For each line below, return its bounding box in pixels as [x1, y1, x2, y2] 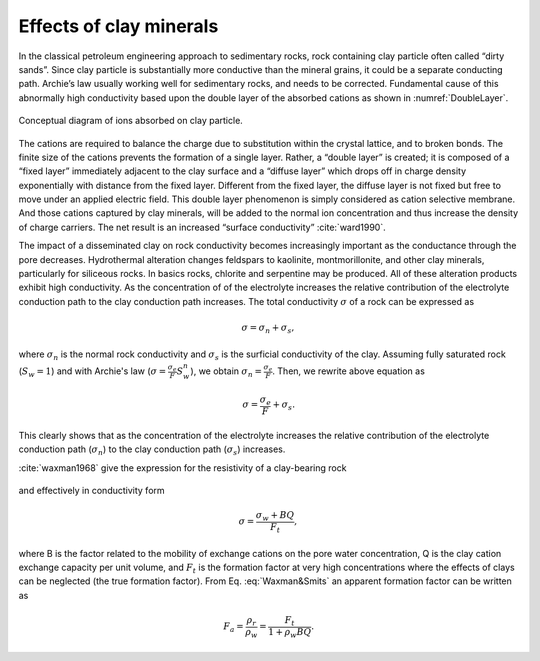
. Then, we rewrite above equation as [271, 365, 425, 377]
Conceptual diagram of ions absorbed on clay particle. [18, 115, 244, 127]
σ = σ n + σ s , [241, 321, 295, 335]
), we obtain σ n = [190, 365, 262, 379]
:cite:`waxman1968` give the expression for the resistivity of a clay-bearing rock [18, 461, 347, 474]
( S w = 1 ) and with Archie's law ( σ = [18, 365, 167, 379]
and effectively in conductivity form [18, 485, 165, 497]
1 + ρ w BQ [268, 626, 312, 640]
